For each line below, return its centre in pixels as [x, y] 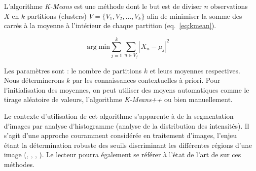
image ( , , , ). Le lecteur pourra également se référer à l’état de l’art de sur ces [123, 154]
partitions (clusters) [57, 16]
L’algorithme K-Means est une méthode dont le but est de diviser [103, 6]
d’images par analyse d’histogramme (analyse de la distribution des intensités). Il [127, 125]
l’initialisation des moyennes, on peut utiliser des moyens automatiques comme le [127, 89]
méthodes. [19, 164]
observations [229, 6]
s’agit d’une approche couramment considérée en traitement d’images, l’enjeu [121, 135]
